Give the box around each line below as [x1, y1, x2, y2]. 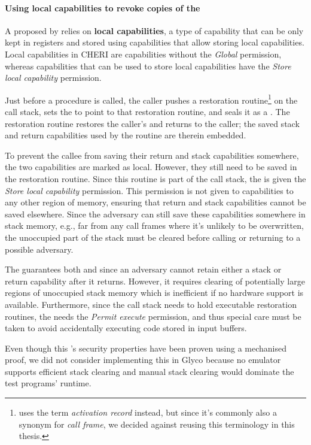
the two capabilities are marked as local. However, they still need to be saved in [5, 161, 297, 173]
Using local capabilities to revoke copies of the [5, 1, 200, 14]
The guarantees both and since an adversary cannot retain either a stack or [5, 263, 282, 276]
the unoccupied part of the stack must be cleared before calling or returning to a [5, 231, 301, 243]
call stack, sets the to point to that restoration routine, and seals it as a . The [5, 105, 290, 118]
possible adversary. [5, 243, 74, 255]
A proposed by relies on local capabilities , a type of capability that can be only [5, 24, 304, 37]
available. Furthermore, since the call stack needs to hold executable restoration [5, 298, 297, 310]
